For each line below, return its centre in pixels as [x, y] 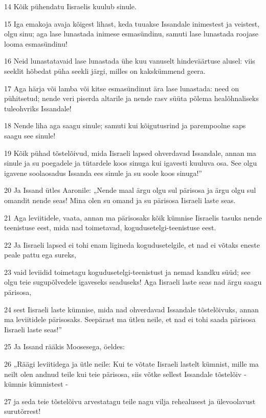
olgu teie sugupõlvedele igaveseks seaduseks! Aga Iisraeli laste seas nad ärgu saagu [133, 282]
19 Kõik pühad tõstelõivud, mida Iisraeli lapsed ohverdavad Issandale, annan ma [130, 153]
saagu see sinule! [30, 135]
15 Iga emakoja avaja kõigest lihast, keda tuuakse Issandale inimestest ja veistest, [132, 23]
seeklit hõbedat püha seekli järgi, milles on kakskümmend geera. [105, 71]
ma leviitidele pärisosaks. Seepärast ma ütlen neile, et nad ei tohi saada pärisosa [130, 319]
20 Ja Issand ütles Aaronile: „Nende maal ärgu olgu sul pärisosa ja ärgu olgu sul [130, 190]
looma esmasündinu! [36, 43]
